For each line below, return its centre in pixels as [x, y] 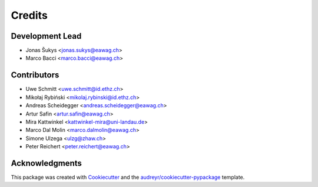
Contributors [35, 75]
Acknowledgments [47, 163]
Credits [29, 15]
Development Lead [46, 36]
